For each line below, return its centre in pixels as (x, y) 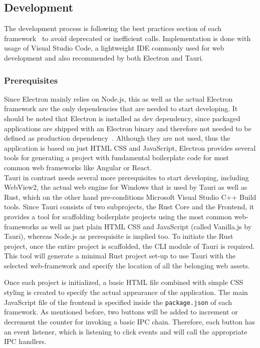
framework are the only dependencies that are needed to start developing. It (121, 108)
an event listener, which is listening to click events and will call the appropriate (126, 331)
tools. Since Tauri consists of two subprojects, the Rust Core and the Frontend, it (129, 207)
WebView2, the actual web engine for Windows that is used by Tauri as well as (126, 187)
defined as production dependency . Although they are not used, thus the (117, 138)
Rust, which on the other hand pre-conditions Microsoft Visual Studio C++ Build (130, 197)
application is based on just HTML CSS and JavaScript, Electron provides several (130, 147)
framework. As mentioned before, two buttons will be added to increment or (121, 312)
